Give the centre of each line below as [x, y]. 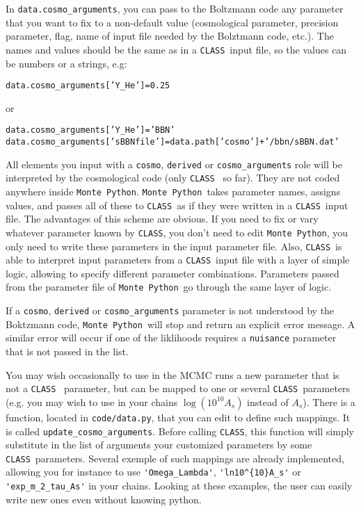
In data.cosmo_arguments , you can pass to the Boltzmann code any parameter [175, 8]
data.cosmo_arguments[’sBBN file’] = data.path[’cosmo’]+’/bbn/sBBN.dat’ [173, 142]
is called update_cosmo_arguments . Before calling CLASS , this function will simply [180, 431]
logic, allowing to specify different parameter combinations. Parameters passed [173, 273]
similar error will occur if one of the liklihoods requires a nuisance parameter [171, 338]
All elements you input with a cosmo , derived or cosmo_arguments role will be [174, 164]
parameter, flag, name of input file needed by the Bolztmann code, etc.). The [170, 36]
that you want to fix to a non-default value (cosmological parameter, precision [172, 22]
